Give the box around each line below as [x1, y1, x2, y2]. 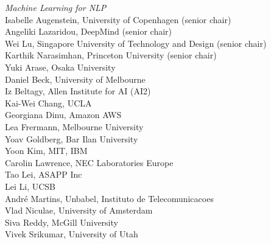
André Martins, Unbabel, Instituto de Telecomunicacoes [5, 192, 214, 204]
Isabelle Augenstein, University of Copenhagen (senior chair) [5, 13, 231, 26]
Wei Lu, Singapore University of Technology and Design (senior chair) [5, 37, 267, 49]
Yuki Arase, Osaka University [5, 60, 116, 73]
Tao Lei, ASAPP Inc [5, 168, 82, 181]
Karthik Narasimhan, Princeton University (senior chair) [5, 49, 217, 61]
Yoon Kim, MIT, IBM [5, 144, 88, 157]
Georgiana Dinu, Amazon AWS [5, 108, 122, 121]
